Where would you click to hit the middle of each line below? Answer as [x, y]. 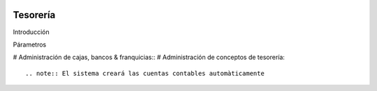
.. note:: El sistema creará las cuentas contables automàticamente [145, 73]
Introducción [31, 32]
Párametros [30, 44]
